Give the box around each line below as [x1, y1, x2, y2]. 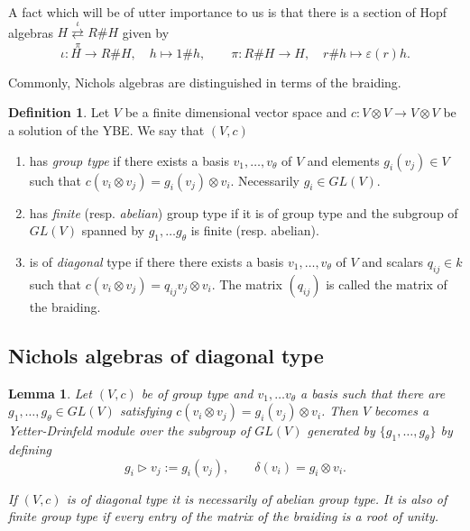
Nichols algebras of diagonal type [8, 341, 324, 369]
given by [122, 23, 170, 41]
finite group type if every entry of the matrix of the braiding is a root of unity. [8, 507, 439, 526]
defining [8, 439, 51, 458]
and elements [307, 151, 380, 169]
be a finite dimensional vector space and [124, 103, 347, 122]
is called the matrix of [326, 274, 447, 293]
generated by [307, 421, 375, 440]
